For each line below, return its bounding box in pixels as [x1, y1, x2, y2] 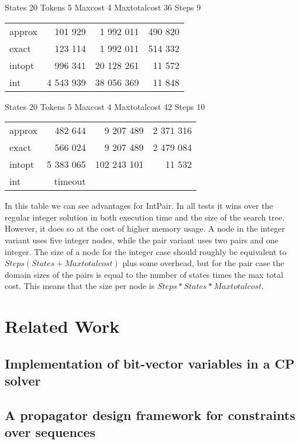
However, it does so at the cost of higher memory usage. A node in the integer [5, 222, 285, 235]
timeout [54, 174, 86, 188]
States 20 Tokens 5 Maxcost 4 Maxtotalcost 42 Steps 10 [5, 100, 205, 112]
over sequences [5, 423, 96, 441]
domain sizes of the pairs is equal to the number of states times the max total [5, 268, 284, 280]
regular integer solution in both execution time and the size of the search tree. [5, 211, 285, 223]
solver [5, 371, 41, 390]
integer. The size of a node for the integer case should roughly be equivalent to [5, 245, 287, 257]
